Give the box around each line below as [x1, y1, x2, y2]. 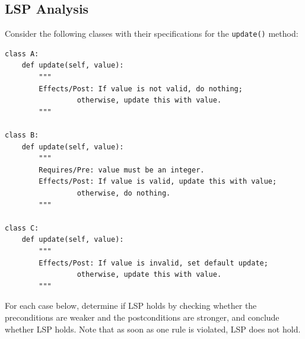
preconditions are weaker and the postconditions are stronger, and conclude [5, 311, 279, 323]
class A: [5, 49, 39, 58]
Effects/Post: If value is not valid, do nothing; [39, 84, 243, 93]
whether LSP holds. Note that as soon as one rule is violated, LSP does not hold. [5, 322, 301, 335]
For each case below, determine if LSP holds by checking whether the [5, 299, 257, 312]
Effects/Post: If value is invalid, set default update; [39, 258, 268, 267]
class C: [5, 223, 39, 232]
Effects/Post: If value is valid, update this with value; [39, 177, 277, 186]
